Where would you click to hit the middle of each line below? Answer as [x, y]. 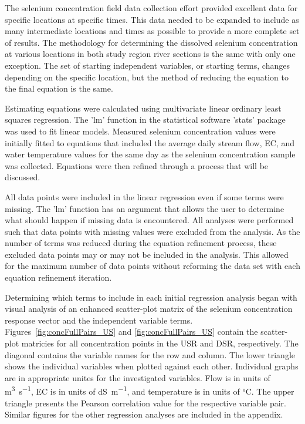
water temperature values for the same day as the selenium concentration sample [150, 154]
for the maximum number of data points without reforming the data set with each [152, 266]
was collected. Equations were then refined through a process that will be [137, 165]
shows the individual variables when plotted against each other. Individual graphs [152, 366]
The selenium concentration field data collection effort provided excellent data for [151, 8]
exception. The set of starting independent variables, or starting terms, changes [147, 65]
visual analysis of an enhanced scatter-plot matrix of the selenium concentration [149, 309]
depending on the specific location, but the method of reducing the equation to [147, 77]
